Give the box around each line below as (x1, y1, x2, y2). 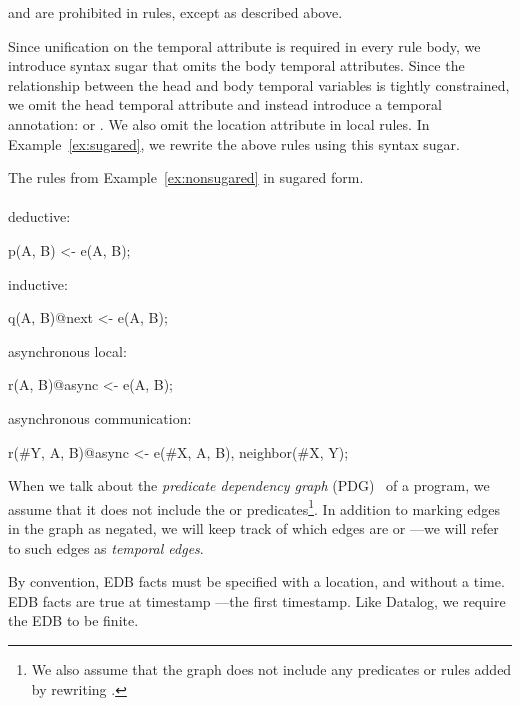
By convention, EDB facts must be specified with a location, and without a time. (8, 571, 505, 592)
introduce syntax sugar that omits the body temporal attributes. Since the (8, 55, 465, 76)
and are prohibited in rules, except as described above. (8, 2, 343, 22)
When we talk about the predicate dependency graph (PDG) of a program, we (8, 475, 490, 496)
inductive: (8, 273, 68, 294)
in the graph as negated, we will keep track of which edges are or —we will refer (8, 517, 499, 538)
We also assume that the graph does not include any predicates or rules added (31, 658, 512, 679)
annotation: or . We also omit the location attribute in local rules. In (8, 113, 430, 134)
